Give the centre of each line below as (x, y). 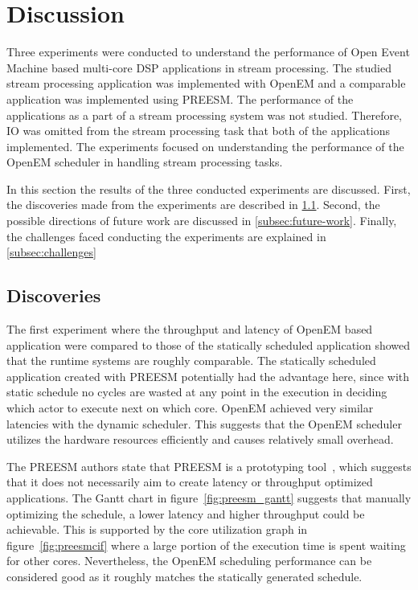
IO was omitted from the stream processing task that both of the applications (198, 131)
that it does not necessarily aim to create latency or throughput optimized (190, 482)
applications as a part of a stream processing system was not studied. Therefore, (205, 115)
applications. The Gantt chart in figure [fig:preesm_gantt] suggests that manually (209, 497)
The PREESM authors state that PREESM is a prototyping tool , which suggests (209, 466)
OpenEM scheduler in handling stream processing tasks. (145, 162)
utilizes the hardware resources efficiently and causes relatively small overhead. (200, 439)
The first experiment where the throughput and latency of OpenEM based (190, 329)
